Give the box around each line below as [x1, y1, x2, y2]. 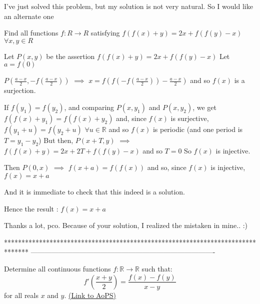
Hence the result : [4, 203, 58, 213]
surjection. [4, 85, 36, 95]
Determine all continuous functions [4, 263, 111, 273]
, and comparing [64, 101, 114, 112]
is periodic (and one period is [152, 123, 243, 134]
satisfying [90, 27, 120, 38]
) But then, [38, 134, 73, 145]
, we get [192, 101, 217, 112]
